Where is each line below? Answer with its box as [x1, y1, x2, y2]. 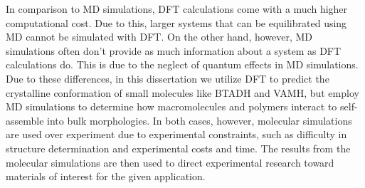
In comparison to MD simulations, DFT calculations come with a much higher [6, 1, 348, 16]
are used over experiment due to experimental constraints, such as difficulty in [6, 127, 347, 142]
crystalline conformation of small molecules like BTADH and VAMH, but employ [6, 85, 359, 100]
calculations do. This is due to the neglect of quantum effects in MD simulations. [6, 57, 359, 72]
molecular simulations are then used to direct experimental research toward [6, 155, 334, 169]
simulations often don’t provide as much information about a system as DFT [6, 43, 342, 58]
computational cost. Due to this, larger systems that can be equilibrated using [6, 15, 347, 30]
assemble [6, 113, 44, 127]
